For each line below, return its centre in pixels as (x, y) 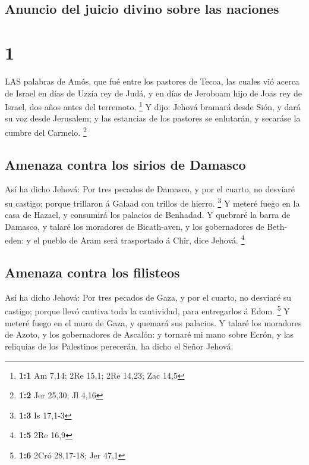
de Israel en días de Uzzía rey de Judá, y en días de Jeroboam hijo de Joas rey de (153, 93)
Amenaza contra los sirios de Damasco (125, 164)
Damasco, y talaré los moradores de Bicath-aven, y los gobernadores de (135, 226)
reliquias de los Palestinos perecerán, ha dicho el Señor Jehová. (119, 346)
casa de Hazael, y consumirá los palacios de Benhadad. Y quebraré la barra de (148, 215)
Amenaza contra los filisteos (92, 272)
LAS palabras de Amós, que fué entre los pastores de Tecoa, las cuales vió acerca (152, 81)
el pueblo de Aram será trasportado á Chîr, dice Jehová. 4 (139, 239)
